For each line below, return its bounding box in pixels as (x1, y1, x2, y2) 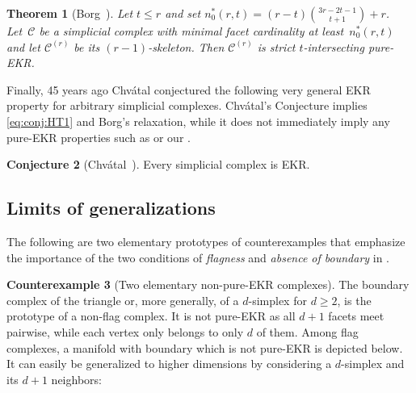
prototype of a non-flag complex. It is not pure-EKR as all (6, 307, 296, 324)
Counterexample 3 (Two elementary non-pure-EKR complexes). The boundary (6, 276, 410, 293)
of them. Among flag (256, 323, 359, 340)
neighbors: (51, 370, 102, 387)
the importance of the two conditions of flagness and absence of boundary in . (6, 249, 390, 265)
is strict (257, 38, 296, 55)
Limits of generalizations (6, 195, 216, 220)
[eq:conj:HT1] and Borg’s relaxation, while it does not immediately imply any (6, 112, 390, 129)
